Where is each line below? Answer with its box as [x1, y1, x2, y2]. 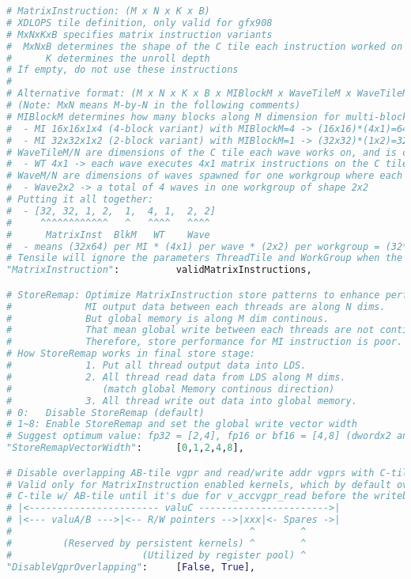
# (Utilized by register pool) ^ [6, 549, 307, 561]
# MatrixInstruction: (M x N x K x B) [6, 6, 210, 17]
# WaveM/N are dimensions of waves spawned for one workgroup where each [6, 170, 403, 182]
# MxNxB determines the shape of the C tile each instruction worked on [6, 40, 403, 52]
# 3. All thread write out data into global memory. [6, 395, 357, 407]
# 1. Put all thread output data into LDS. [6, 360, 307, 372]
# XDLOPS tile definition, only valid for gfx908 [6, 17, 273, 28]
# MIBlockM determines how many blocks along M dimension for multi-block [6, 111, 409, 123]
